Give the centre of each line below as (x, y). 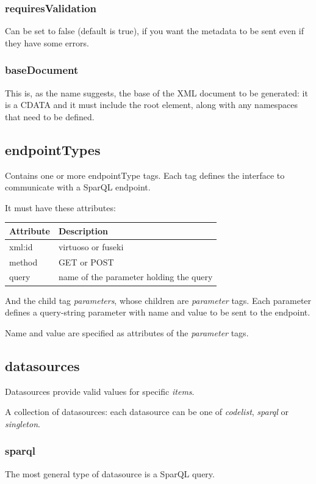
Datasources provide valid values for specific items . (100, 391)
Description (83, 230)
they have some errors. (47, 42)
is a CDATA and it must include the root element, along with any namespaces (152, 105)
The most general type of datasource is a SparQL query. (110, 473)
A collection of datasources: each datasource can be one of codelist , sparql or (147, 412)
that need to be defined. (50, 116)
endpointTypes (53, 149)
